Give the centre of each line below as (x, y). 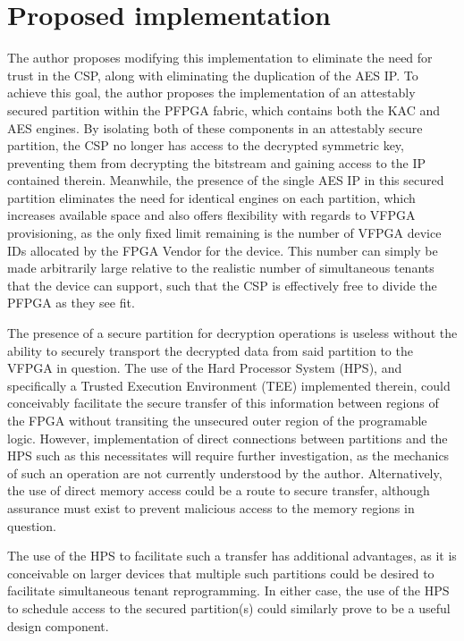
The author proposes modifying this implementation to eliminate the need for (220, 58)
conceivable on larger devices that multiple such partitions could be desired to (221, 573)
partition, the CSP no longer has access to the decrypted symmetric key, (206, 145)
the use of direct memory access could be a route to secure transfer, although (219, 490)
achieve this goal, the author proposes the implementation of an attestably (211, 93)
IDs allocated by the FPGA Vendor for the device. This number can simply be (223, 250)
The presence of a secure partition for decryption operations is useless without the (232, 333)
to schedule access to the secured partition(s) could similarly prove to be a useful (229, 607)
